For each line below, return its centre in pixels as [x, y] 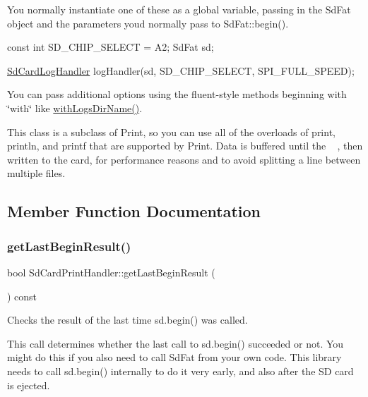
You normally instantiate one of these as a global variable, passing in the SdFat [179, 9]
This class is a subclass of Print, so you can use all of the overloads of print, [171, 132]
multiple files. [36, 173]
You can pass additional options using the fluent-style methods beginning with [177, 94]
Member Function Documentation [134, 211]
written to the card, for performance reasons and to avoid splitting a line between [184, 159]
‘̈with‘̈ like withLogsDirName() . [75, 108]
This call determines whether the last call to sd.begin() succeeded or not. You [176, 343]
